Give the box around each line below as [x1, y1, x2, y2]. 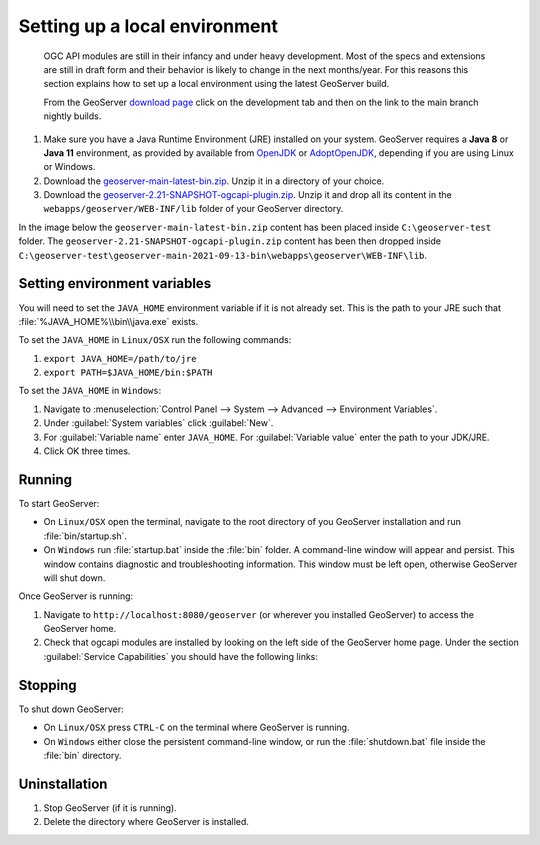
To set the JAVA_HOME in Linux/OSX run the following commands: [18, 334, 292, 346]
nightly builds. [43, 110, 102, 122]
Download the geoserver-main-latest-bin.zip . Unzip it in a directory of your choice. [43, 175, 385, 187]
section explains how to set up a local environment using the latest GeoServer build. [43, 78, 390, 90]
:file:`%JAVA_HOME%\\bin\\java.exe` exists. [18, 315, 199, 327]
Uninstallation [18, 775, 108, 792]
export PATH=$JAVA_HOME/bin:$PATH [43, 367, 213, 379]
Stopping [18, 676, 77, 694]
